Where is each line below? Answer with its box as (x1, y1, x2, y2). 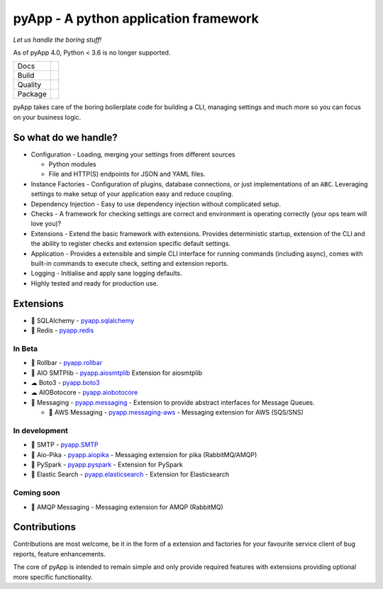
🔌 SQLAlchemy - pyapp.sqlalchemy (30, 316, 135, 325)
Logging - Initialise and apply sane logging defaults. (30, 269, 182, 278)
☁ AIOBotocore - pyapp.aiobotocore (30, 388, 138, 397)
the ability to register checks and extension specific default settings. (30, 240, 231, 248)
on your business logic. (13, 113, 82, 121)
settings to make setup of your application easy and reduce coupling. (30, 190, 233, 198)
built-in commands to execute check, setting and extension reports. (30, 259, 229, 267)
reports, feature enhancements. (13, 549, 106, 558)
